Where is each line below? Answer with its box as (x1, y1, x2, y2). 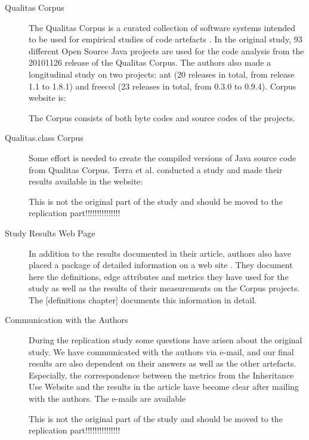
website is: (29, 91, 66, 104)
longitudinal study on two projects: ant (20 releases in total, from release (29, 67, 295, 80)
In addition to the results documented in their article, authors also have (29, 247, 291, 259)
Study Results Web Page (5, 226, 95, 239)
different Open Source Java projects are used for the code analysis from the (29, 44, 304, 57)
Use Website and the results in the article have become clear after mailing (29, 380, 299, 393)
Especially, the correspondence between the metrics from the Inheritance (29, 368, 294, 381)
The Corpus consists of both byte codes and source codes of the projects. (29, 111, 295, 124)
